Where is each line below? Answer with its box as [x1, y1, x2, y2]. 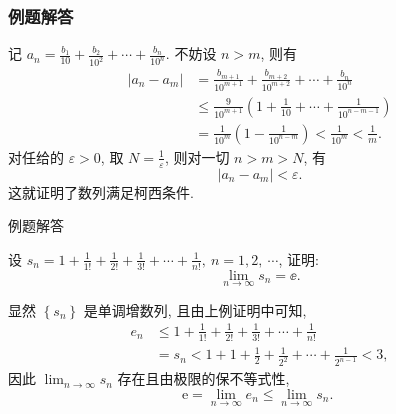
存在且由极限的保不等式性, [117, 368, 290, 389]
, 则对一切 [164, 146, 230, 167]
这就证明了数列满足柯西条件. [8, 181, 194, 202]
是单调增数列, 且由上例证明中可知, [83, 299, 307, 320]
